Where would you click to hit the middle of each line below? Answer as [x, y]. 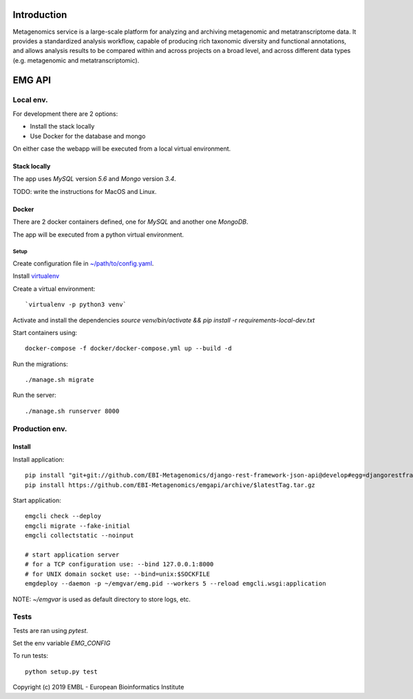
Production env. [40, 429]
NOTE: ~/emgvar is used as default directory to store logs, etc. [102, 599]
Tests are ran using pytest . [51, 630]
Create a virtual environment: [54, 288]
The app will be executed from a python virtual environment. [98, 235]
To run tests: [30, 656]
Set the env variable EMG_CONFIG [62, 643]
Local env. [30, 100]
